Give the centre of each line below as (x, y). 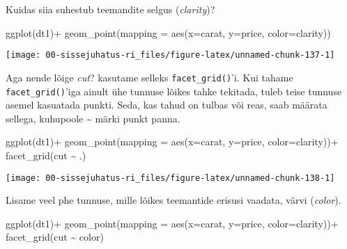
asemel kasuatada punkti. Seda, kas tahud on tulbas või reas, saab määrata (167, 105)
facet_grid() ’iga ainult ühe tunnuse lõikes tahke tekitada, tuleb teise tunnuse (174, 91)
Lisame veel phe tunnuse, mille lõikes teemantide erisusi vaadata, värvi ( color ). (173, 200)
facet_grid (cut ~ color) (55, 237)
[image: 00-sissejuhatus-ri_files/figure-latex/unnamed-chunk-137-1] (170, 55)
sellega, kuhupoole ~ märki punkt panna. (93, 118)
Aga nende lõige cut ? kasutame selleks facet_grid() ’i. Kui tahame (149, 77)
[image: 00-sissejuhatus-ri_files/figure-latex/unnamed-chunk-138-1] (170, 178)
